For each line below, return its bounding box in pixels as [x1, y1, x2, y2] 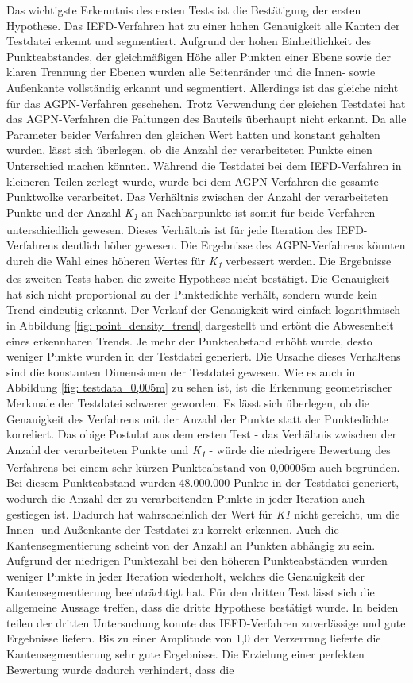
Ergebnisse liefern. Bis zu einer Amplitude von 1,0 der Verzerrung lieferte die [6, 630, 381, 646]
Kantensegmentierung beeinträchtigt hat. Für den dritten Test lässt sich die [6, 583, 375, 600]
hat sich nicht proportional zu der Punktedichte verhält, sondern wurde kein [6, 285, 377, 302]
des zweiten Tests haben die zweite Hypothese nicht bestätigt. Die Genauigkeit [6, 270, 390, 287]
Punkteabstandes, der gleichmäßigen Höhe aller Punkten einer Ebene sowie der [6, 48, 391, 64]
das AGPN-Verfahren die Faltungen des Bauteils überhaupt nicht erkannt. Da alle [6, 110, 407, 127]
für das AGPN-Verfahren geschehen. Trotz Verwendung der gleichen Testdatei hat [6, 95, 406, 111]
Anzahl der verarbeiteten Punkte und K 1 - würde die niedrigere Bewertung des [6, 441, 391, 460]
